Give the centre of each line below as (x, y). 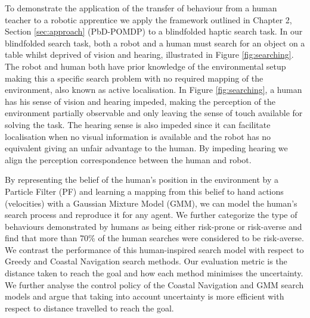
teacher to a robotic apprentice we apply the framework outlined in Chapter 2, (148, 19)
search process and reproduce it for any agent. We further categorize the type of (151, 215)
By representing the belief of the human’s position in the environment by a (142, 180)
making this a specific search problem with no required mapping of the (134, 78)
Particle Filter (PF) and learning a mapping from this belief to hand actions (144, 191)
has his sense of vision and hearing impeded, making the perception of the (140, 101)
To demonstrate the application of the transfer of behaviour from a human (141, 8)
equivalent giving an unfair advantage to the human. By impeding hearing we (146, 148)
